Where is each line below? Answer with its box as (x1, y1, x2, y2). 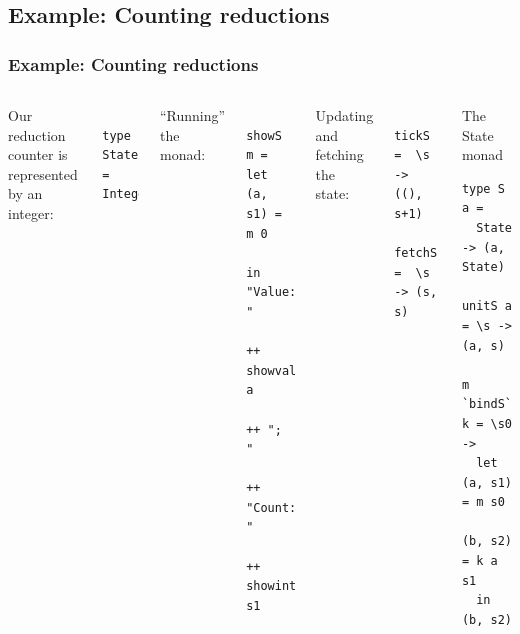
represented (8, 163, 78, 184)
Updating (315, 105, 374, 125)
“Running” (159, 105, 226, 125)
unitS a (461, 299, 512, 314)
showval (246, 363, 297, 378)
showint (246, 579, 297, 594)
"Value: (246, 285, 297, 300)
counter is (8, 144, 68, 165)
